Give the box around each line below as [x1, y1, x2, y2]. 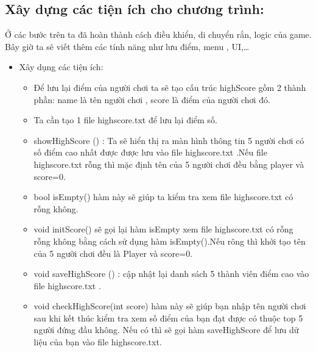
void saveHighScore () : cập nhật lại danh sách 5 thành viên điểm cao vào [33, 267, 309, 280]
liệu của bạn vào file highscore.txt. [33, 336, 162, 348]
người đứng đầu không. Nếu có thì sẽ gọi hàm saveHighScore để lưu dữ [33, 323, 299, 336]
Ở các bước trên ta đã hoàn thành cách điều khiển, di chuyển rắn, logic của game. [5, 28, 312, 41]
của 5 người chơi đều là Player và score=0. [33, 246, 193, 259]
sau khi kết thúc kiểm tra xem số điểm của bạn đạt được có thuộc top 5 [33, 311, 303, 324]
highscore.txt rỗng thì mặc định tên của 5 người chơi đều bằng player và [33, 157, 304, 170]
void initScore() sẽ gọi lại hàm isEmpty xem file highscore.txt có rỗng [33, 223, 293, 235]
